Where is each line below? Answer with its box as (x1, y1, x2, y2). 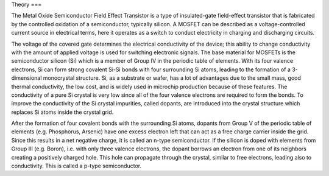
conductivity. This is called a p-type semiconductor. (11, 162, 142, 170)
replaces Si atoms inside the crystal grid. (11, 108, 114, 116)
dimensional (11, 74, 42, 82)
